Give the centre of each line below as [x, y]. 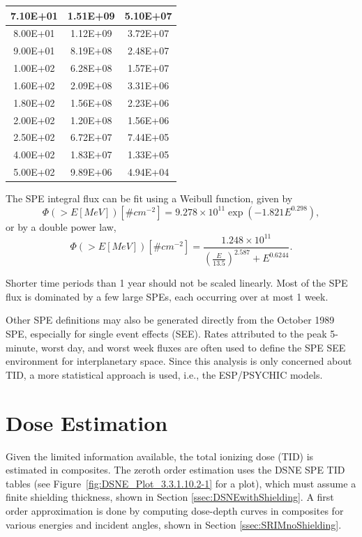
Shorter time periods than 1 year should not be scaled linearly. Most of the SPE [177, 283]
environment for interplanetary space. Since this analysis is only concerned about [179, 361]
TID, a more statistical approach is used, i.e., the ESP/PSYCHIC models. [164, 374]
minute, [22, 347]
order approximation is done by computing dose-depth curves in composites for [175, 510]
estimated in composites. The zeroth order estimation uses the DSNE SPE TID [175, 470]
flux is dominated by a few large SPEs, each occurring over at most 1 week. [167, 296]
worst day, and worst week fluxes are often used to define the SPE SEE [193, 347]
